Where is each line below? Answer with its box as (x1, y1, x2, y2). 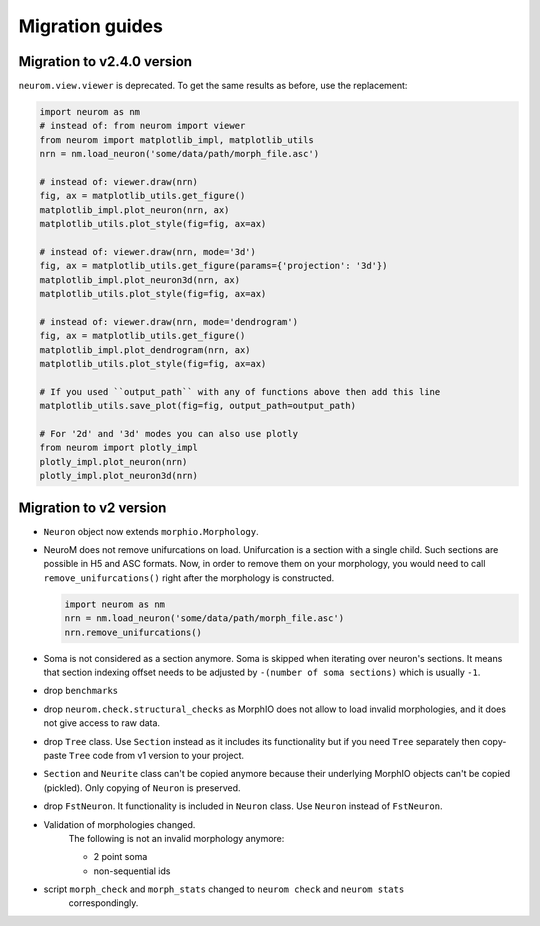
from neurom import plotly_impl (39, 442, 199, 454)
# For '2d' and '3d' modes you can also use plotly (39, 428, 299, 440)
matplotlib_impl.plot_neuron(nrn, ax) (39, 204, 230, 215)
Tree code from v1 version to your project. (68, 749, 245, 761)
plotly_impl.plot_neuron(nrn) (39, 456, 188, 467)
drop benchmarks (43, 685, 119, 697)
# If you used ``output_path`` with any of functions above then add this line (39, 386, 441, 397)
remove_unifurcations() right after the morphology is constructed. (43, 571, 335, 584)
